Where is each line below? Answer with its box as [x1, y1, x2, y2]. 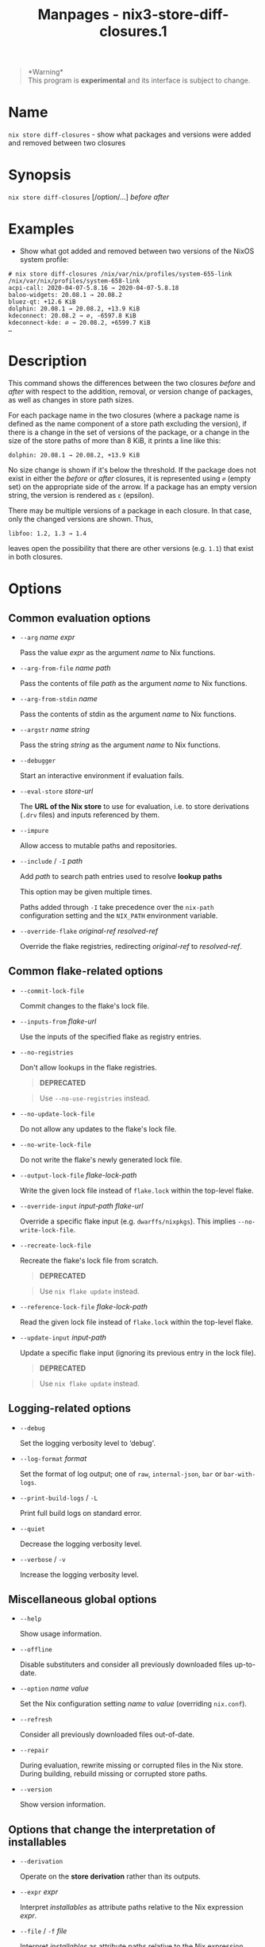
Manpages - [37, 6, 120, 24]
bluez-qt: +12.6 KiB [8, 298, 77, 306]
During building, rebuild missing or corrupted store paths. [19, 1769, 208, 1779]
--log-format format [19, 1453, 87, 1463]
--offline [19, 1646, 53, 1654]
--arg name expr [19, 632, 75, 642]
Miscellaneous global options [8, 1592, 157, 1606]
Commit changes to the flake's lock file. [19, 1000, 149, 1010]
